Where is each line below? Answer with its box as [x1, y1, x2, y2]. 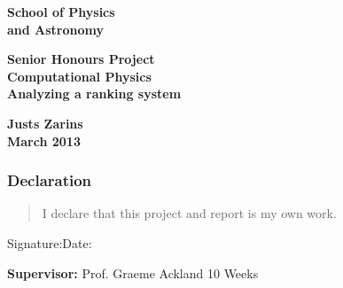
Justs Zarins [7, 113, 83, 132]
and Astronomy [7, 19, 105, 38]
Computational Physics [7, 66, 152, 85]
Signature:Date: [7, 233, 92, 252]
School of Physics [7, 3, 115, 20]
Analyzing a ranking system [7, 84, 182, 103]
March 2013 [7, 131, 81, 150]
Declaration [7, 169, 92, 191]
